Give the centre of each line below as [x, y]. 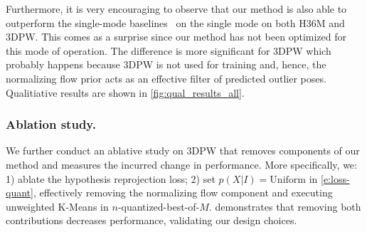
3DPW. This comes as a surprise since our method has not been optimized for [176, 37]
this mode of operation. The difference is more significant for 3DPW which [169, 50]
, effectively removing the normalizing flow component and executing [183, 193]
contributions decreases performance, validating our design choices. [151, 220]
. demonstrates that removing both [285, 206]
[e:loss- [335, 178]
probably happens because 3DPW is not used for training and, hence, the [166, 64]
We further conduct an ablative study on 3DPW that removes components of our [183, 151]
